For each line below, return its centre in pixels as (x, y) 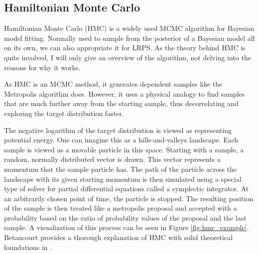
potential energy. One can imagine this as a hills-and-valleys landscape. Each (121, 140)
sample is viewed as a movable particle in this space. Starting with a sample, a (124, 149)
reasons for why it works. (42, 67)
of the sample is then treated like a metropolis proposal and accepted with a (121, 208)
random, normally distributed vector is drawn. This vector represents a (113, 159)
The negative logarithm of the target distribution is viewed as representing (118, 130)
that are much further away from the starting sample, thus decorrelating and (121, 103)
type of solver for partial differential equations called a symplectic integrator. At (127, 189)
